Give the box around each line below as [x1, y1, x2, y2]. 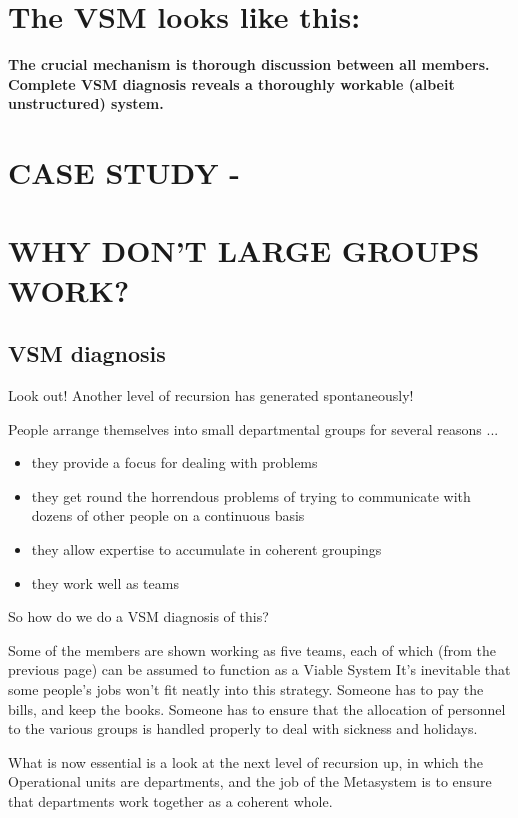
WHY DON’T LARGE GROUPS [8, 230, 480, 271]
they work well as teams [31, 572, 179, 593]
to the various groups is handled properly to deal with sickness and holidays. [8, 718, 478, 739]
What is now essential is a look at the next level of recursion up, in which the [8, 751, 483, 772]
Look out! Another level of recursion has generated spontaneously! [8, 385, 414, 406]
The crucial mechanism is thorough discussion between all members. [8, 54, 490, 75]
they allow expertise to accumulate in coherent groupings [31, 539, 382, 560]
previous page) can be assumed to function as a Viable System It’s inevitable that [8, 659, 511, 680]
